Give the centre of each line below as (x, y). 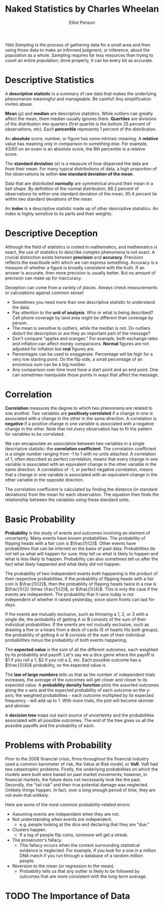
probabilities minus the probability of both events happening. (66, 640)
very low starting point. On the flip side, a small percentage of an (77, 359)
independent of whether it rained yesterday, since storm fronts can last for (80, 599)
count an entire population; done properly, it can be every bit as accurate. (79, 60)
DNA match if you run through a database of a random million (81, 855)
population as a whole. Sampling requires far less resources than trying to (79, 55)
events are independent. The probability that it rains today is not (70, 594)
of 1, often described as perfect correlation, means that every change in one (82, 459)
